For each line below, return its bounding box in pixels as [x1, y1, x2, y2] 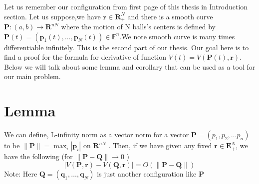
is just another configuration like [97, 168, 197, 179]
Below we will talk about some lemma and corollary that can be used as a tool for [4, 61, 256, 72]
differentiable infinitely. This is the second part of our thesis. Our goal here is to [4, 42, 249, 52]
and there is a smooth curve [127, 11, 213, 21]
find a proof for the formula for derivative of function [4, 52, 166, 62]
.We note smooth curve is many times [119, 31, 235, 41]
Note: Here [4, 168, 37, 179]
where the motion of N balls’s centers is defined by [61, 21, 216, 32]
